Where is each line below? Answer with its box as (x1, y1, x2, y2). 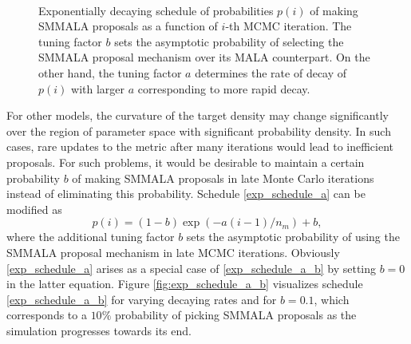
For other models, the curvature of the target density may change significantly (6, 107, 389, 124)
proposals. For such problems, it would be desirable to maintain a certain (6, 153, 365, 170)
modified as (6, 200, 62, 217)
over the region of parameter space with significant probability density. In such (6, 122, 391, 139)
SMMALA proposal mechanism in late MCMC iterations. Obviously (6, 243, 340, 260)
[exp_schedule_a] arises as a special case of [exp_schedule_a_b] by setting (6, 259, 377, 276)
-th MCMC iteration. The (225, 18, 352, 34)
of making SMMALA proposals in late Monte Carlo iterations (72, 169, 374, 186)
